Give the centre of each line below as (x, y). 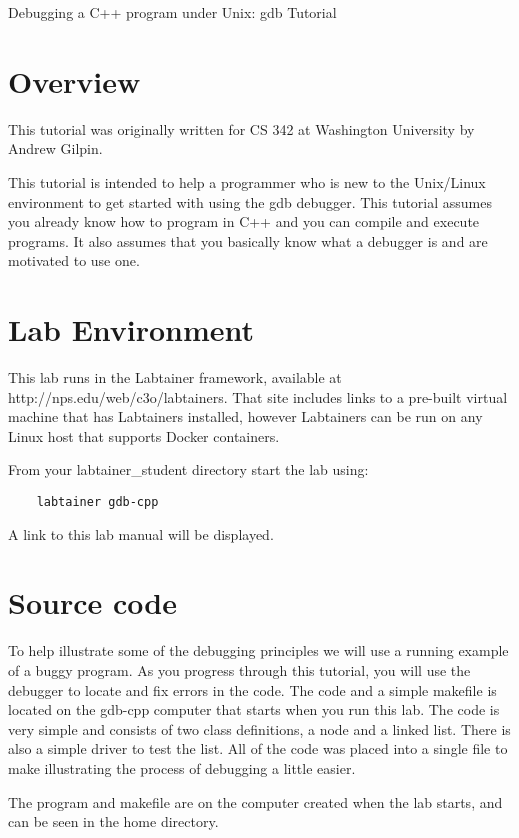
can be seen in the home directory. (113, 821)
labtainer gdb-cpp (97, 501)
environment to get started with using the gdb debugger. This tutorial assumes (250, 201)
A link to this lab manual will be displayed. (141, 533)
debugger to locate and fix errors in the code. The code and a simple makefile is (252, 689)
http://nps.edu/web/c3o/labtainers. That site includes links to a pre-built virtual (258, 396)
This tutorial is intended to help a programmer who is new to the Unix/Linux (247, 181)
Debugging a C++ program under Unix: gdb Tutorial (172, 12)
